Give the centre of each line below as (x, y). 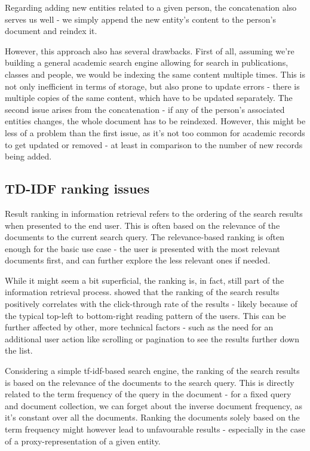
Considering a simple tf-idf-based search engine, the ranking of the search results (152, 371)
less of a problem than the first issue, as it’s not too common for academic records (155, 132)
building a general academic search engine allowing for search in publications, (147, 62)
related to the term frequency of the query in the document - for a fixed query (148, 394)
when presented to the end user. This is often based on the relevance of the (142, 225)
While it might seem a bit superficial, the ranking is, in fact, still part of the (145, 280)
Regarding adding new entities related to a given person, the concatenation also (151, 7)
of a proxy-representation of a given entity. (83, 441)
